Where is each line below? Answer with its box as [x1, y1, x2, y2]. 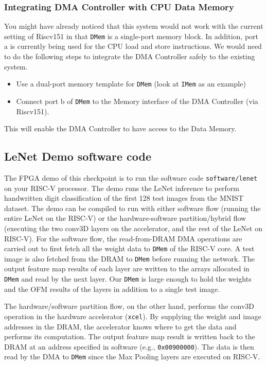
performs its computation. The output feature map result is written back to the [4, 331, 255, 342]
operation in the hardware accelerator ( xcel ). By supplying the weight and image [4, 310, 262, 321]
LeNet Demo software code [4, 148, 152, 164]
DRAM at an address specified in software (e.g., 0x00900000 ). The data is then [4, 341, 254, 352]
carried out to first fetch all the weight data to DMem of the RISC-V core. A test [4, 243, 255, 254]
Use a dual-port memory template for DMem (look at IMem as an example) [16, 78, 246, 89]
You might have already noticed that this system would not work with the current [4, 21, 263, 31]
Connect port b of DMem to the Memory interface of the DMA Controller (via [16, 95, 258, 106]
